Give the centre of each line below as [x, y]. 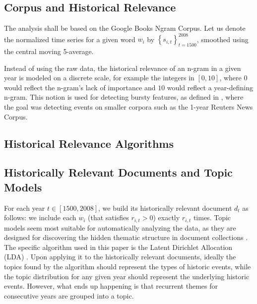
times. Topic [212, 217]
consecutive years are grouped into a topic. [69, 295]
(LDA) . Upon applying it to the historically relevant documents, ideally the [120, 257]
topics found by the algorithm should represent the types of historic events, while [128, 267]
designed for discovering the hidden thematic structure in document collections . [126, 237]
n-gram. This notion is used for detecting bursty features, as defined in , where [124, 97]
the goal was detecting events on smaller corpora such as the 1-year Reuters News [128, 107]
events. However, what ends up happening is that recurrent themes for [111, 286]
